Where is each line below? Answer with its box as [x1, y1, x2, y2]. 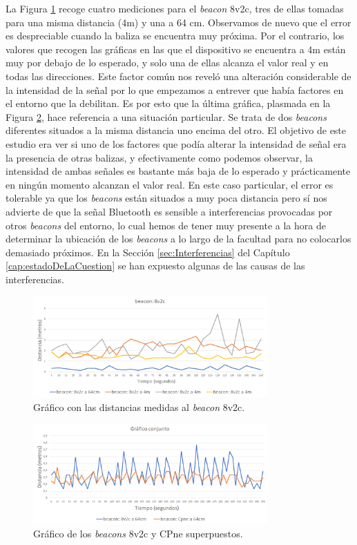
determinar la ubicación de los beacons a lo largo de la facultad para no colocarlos [6, 231, 351, 246]
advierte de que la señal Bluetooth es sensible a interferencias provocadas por [6, 204, 333, 218]
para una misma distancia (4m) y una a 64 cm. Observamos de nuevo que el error [6, 15, 351, 29]
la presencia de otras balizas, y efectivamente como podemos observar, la [6, 150, 313, 164]
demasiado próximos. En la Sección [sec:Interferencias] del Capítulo [6, 245, 290, 259]
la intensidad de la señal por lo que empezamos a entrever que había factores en [6, 82, 344, 97]
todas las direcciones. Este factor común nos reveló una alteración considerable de [6, 68, 351, 83]
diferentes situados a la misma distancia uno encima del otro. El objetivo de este [6, 123, 347, 137]
